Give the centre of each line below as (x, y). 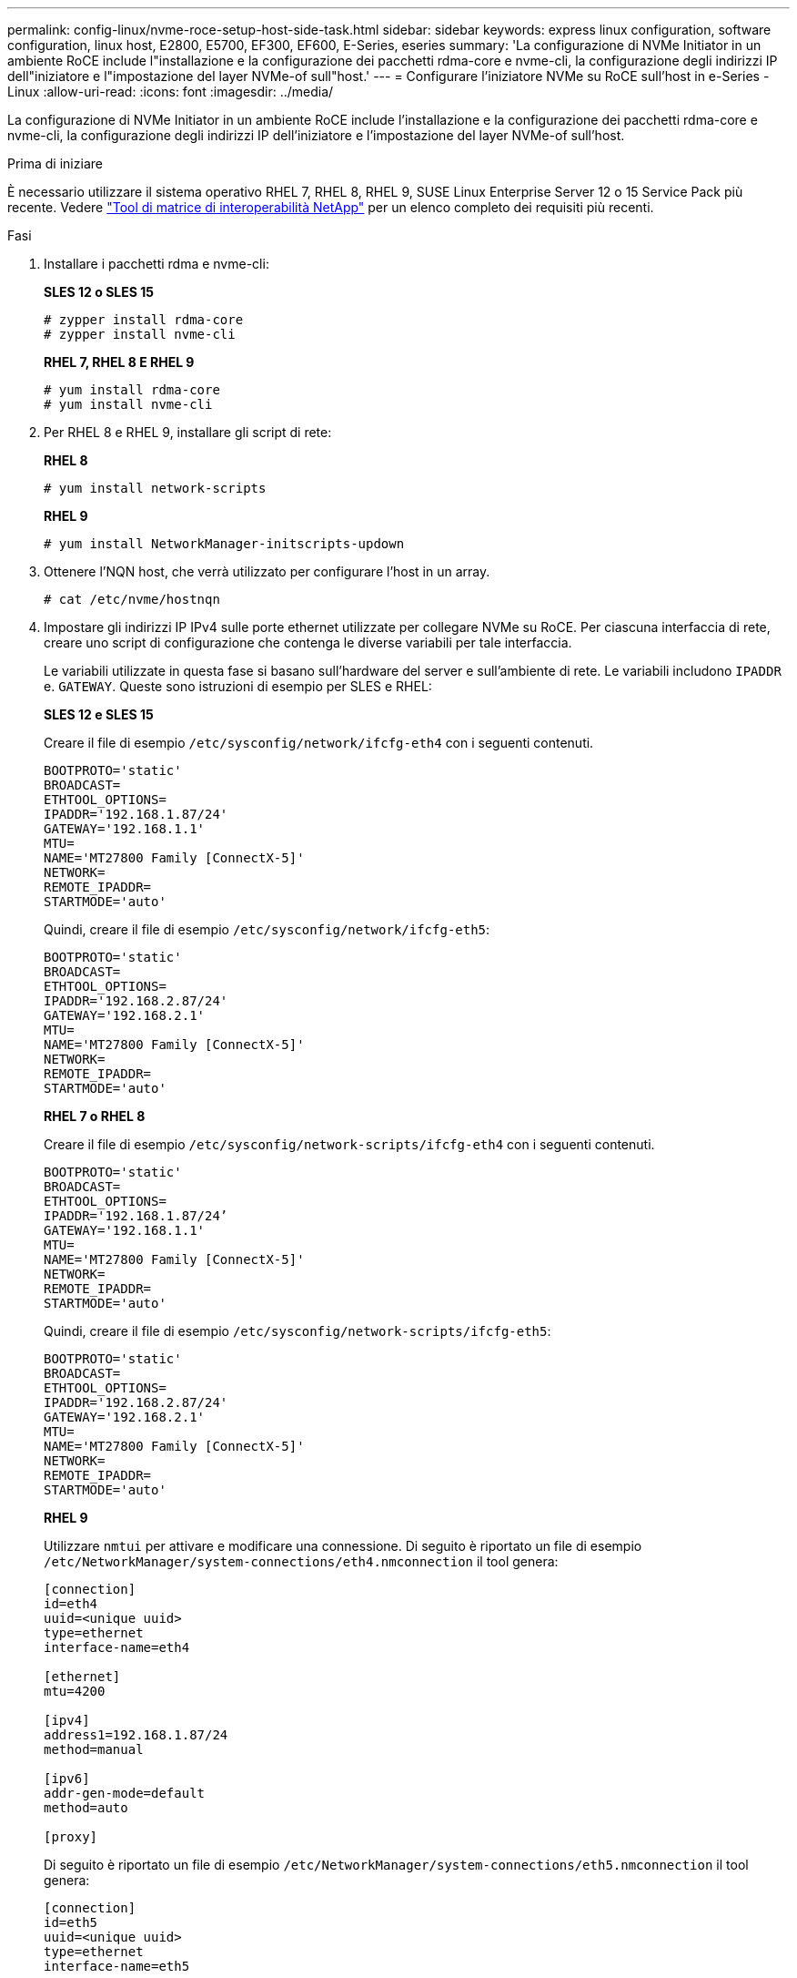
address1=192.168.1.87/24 (136, 1735)
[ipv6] (67, 1779)
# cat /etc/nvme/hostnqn (132, 599)
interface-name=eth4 (117, 1647)
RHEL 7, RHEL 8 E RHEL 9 (119, 362)
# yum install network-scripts (155, 488)
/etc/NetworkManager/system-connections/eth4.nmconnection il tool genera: (301, 1561)
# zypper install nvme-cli (140, 334)
